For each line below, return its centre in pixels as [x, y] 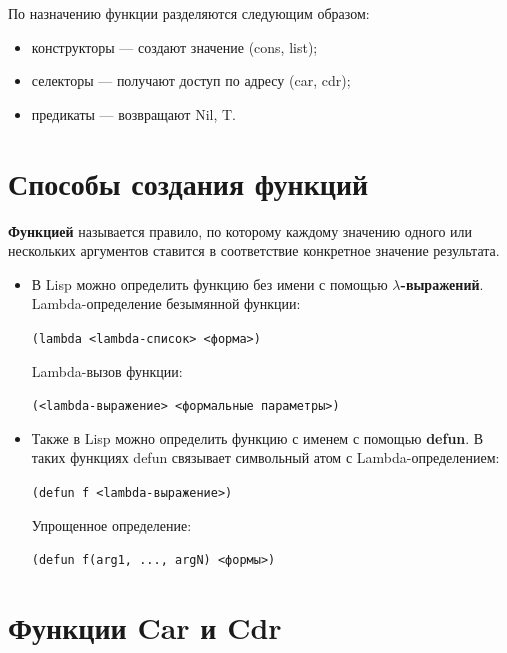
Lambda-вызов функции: [107, 370]
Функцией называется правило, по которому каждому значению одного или [240, 230]
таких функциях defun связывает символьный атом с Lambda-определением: [265, 457]
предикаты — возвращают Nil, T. [133, 113]
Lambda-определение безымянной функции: [166, 303]
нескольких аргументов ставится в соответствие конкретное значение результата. [254, 250]
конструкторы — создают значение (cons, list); [174, 46]
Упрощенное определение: [111, 524]
